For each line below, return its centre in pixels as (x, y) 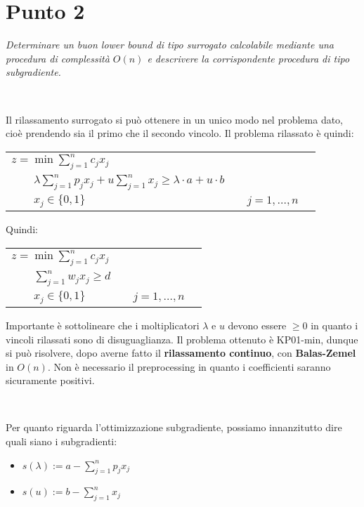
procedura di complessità (58, 58)
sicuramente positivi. (50, 380)
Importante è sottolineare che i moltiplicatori (103, 325)
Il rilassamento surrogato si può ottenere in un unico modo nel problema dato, (175, 119)
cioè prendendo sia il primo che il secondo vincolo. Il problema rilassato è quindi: (180, 133)
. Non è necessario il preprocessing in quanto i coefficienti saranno (189, 366)
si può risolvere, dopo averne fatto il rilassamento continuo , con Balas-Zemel (181, 353)
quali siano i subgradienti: (61, 441)
